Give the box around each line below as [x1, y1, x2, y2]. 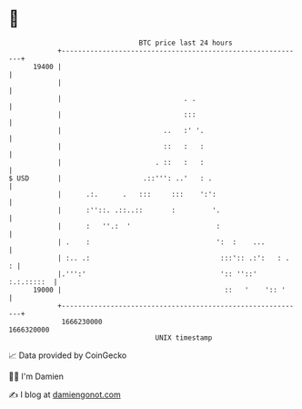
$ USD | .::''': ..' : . [8, 173, 213, 183]
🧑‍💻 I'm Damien [8, 371, 65, 382]
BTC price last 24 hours [138, 38, 233, 47]
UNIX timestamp [155, 332, 213, 343]
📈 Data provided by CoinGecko [8, 350, 127, 361]
